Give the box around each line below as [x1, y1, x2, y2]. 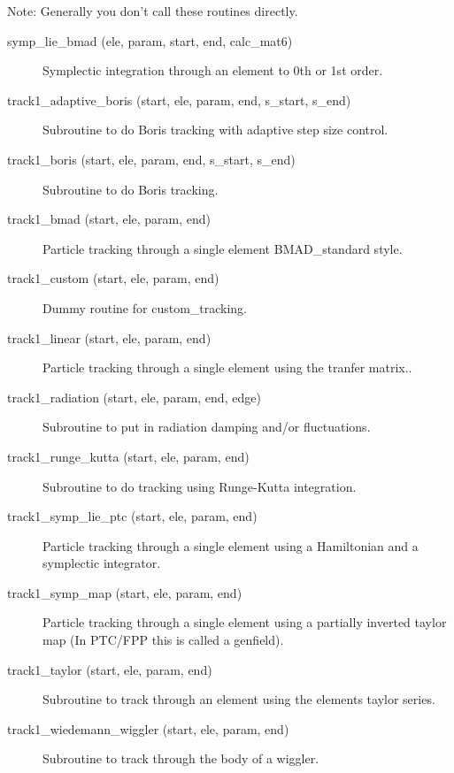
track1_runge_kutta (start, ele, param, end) [7, 447, 250, 465]
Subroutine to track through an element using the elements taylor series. [42, 690, 435, 708]
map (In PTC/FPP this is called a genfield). [42, 631, 284, 649]
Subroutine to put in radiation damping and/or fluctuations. [42, 417, 371, 436]
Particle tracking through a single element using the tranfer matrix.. [42, 358, 412, 377]
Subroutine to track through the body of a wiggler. [42, 749, 319, 768]
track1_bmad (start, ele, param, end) [7, 210, 212, 228]
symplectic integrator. [42, 554, 161, 572]
